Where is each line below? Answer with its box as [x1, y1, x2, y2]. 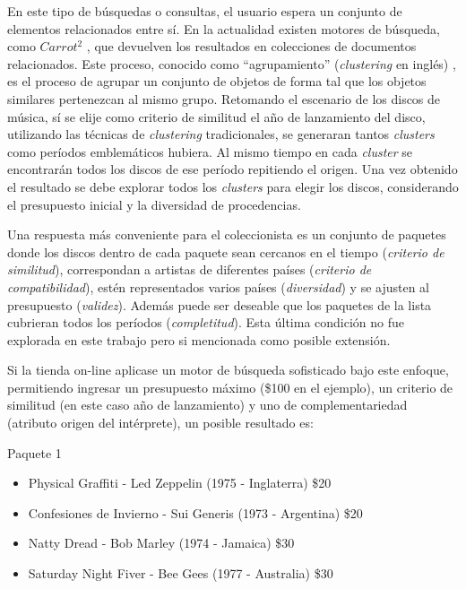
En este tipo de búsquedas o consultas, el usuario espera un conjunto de [7, 2, 402, 20]
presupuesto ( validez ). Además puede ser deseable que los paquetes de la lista [7, 295, 432, 314]
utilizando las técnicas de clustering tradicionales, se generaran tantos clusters [7, 125, 435, 143]
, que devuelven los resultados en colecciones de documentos [86, 37, 417, 56]
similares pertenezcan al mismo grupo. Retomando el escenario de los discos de [7, 89, 441, 108]
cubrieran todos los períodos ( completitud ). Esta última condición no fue [7, 313, 405, 332]
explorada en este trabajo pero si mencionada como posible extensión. [7, 330, 391, 349]
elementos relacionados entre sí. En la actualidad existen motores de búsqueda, [7, 19, 440, 38]
